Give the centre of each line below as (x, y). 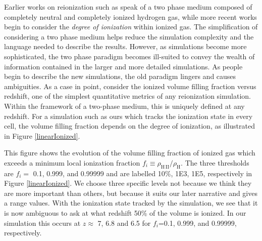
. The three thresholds (215, 162)
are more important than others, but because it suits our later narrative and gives (131, 193)
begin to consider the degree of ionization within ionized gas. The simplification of (131, 27)
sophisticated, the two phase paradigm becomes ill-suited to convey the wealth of (129, 56)
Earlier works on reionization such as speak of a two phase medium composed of (128, 7)
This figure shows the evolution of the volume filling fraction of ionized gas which (130, 153)
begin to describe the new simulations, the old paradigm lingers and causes (120, 76)
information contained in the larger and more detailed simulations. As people (123, 66)
